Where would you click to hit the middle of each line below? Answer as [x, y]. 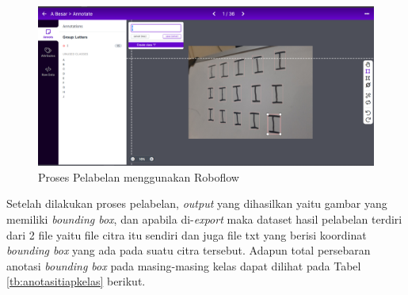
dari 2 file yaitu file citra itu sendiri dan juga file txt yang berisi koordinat [187, 234]
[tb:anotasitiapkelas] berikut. [76, 281]
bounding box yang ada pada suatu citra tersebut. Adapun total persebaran [189, 250]
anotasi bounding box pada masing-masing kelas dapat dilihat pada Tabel [184, 265]
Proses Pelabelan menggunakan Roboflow [139, 176]
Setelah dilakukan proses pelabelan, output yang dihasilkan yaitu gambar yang [197, 203]
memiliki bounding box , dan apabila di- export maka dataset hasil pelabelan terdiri [204, 219]
